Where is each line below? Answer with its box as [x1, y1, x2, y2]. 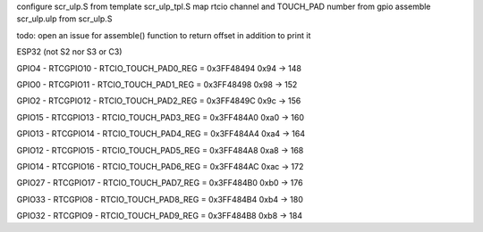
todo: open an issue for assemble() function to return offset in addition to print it [16, 29, 311, 40]
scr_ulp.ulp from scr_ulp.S [16, 13, 113, 24]
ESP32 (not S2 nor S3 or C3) [16, 46, 123, 57]
